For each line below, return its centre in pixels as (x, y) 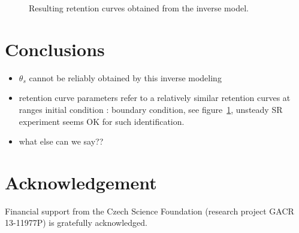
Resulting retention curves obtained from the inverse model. (139, 8)
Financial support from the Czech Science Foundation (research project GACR (149, 211)
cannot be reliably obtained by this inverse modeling (125, 77)
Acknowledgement (81, 182)
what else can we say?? (61, 141)
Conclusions (55, 49)
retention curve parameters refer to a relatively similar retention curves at (155, 98)
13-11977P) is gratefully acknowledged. (76, 223)
